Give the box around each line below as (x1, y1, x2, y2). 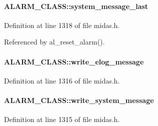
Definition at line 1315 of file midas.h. (4, 114, 120, 124)
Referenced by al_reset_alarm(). (4, 36, 105, 47)
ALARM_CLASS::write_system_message (4, 94, 154, 105)
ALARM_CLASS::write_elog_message (4, 56, 144, 66)
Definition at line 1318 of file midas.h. (4, 19, 120, 30)
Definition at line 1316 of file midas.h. (4, 75, 120, 85)
